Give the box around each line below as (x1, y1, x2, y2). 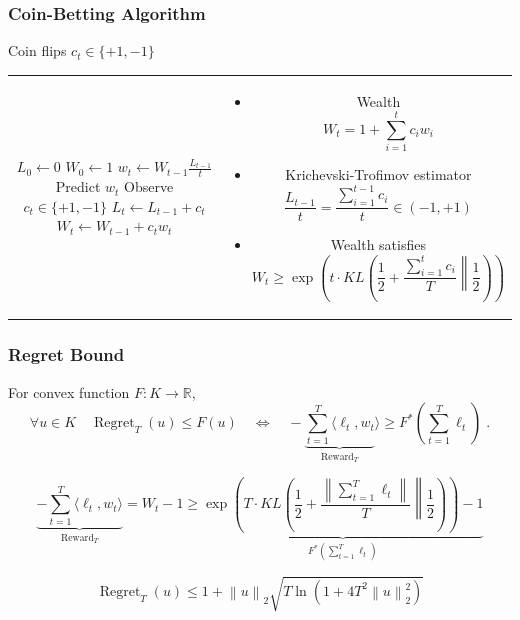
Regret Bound (8, 342, 125, 367)
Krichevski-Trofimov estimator (285, 164, 472, 185)
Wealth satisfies (330, 234, 426, 255)
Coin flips (8, 40, 67, 61)
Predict (55, 176, 101, 197)
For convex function (8, 381, 130, 402)
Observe (124, 176, 174, 197)
